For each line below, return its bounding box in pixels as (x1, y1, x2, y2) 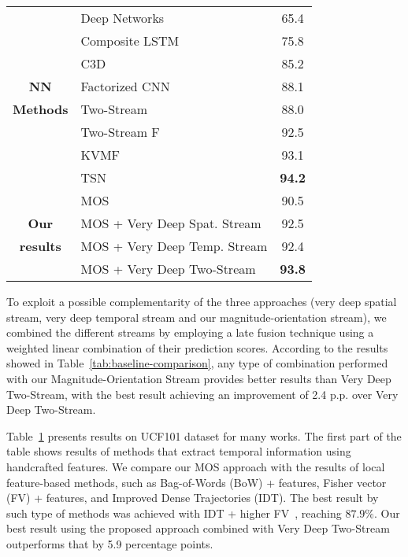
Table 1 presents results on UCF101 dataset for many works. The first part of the (6, 427, 402, 444)
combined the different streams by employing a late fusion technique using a (6, 324, 374, 341)
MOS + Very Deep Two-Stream (80, 260, 256, 278)
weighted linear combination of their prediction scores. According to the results (6, 339, 388, 356)
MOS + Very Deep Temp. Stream (80, 237, 268, 255)
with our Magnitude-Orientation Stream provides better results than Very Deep (6, 370, 391, 386)
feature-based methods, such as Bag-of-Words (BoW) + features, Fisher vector (6, 474, 387, 490)
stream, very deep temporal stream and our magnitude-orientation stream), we (6, 308, 387, 325)
